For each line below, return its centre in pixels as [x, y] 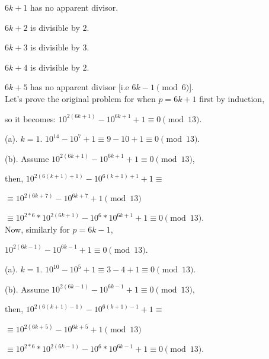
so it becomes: [31, 118]
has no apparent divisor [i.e [80, 87]
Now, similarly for [37, 229]
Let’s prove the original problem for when [80, 98]
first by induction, [232, 98]
